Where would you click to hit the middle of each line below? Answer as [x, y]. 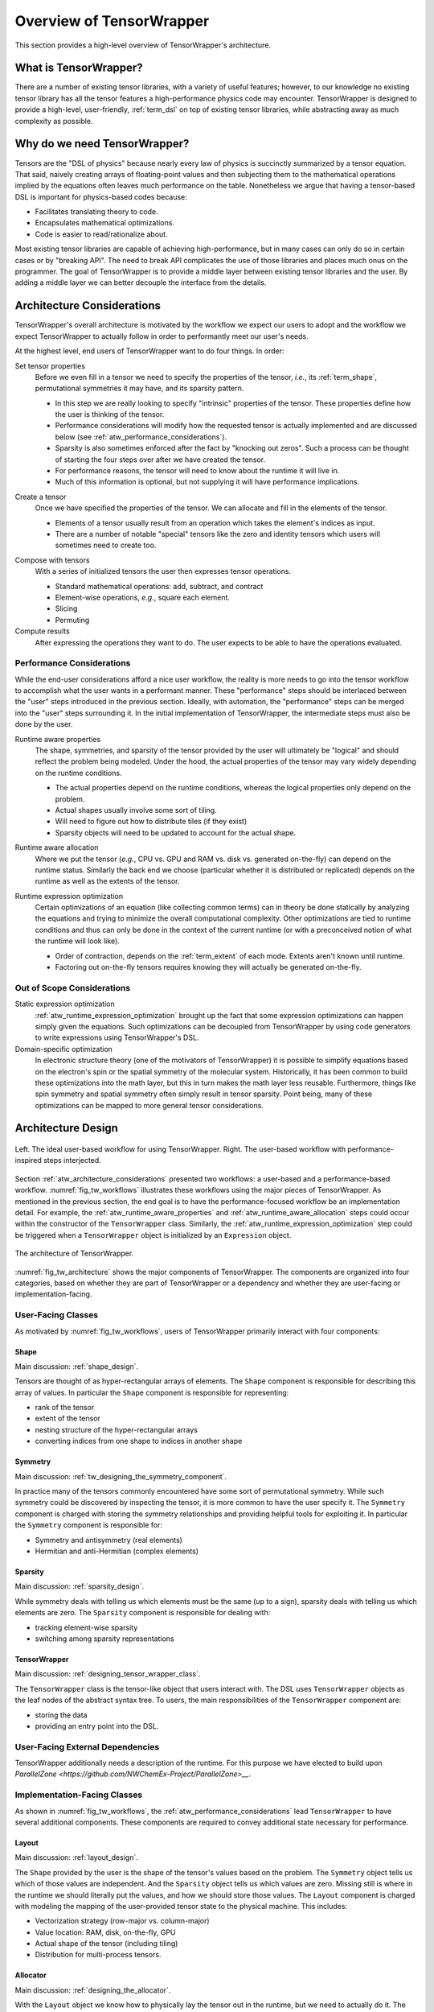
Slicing [66, 608]
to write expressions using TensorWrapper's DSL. [117, 1037]
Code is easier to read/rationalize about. [101, 234]
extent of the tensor [68, 1418]
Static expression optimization [65, 1004]
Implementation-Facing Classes [79, 1795]
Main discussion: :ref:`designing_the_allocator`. [93, 1990]
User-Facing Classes [57, 1315]
